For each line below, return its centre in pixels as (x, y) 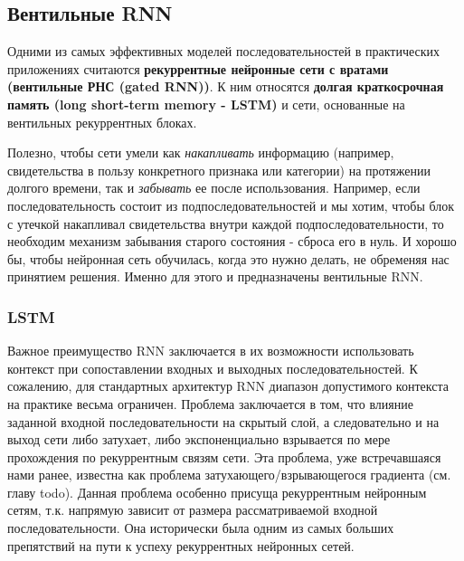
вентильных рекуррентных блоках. (102, 122)
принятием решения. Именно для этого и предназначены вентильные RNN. (215, 276)
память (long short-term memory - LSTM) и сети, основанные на (206, 104)
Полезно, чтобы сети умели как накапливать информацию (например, (201, 152)
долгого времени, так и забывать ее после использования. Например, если (214, 188)
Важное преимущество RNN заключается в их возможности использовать (211, 351)
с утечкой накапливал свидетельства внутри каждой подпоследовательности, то (226, 223)
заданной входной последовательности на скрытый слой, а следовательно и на (223, 421)
